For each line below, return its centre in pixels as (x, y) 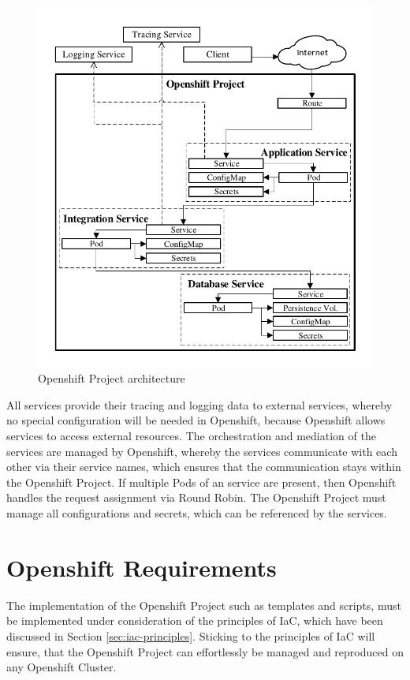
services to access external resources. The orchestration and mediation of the (191, 436)
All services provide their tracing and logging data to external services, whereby (199, 404)
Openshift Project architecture (112, 378)
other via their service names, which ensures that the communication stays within (204, 467)
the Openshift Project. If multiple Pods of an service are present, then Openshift (201, 482)
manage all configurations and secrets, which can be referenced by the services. (197, 513)
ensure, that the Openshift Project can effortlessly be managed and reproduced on (205, 651)
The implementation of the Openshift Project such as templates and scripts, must (204, 605)
